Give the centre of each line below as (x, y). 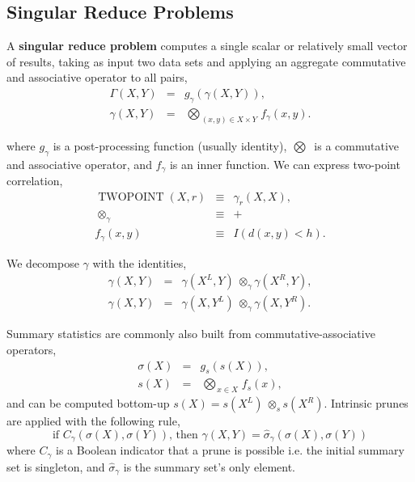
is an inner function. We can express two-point (285, 164)
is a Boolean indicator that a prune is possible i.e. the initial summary (230, 450)
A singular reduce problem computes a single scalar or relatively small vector (207, 46)
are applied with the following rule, (93, 421)
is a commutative (357, 145)
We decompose (43, 262)
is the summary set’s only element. (210, 466)
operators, (32, 349)
